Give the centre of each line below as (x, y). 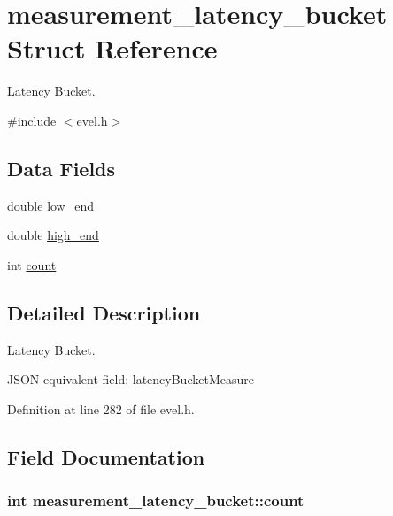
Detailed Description (104, 312)
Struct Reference (112, 48)
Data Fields (62, 168)
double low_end (51, 205)
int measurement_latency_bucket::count (156, 501)
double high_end (53, 235)
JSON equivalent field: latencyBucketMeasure (131, 379)
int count (32, 264)
